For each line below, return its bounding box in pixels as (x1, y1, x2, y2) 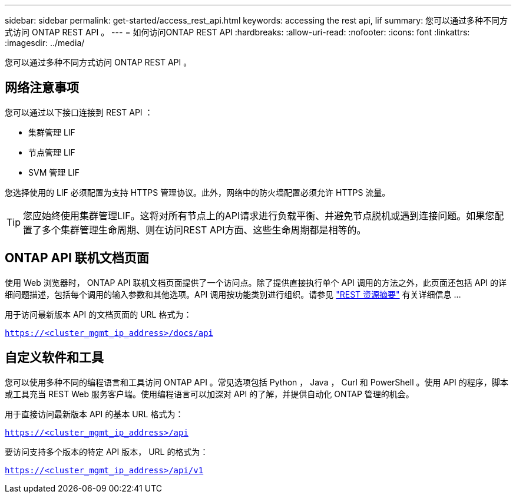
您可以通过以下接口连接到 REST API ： (5, 107, 153, 117)
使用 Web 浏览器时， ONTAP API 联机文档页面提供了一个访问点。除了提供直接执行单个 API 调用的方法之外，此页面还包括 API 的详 (5, 277, 507, 288)
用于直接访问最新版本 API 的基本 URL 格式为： (5, 408, 184, 419)
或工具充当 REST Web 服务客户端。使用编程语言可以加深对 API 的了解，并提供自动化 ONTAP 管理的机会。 (5, 388, 414, 399)
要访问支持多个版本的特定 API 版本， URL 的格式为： (5, 446, 209, 457)
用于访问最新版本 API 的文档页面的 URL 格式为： (5, 309, 192, 319)
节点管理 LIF (28, 147, 75, 157)
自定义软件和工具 (5, 350, 104, 365)
